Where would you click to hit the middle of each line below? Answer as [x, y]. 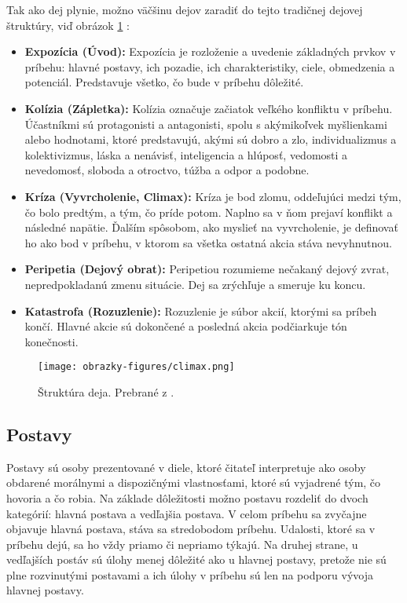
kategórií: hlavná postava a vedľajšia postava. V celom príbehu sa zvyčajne [187, 513]
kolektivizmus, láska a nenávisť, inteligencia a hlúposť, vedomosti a [186, 154]
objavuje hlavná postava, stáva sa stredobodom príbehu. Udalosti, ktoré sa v [191, 529]
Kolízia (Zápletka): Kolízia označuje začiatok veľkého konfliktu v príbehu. [209, 108]
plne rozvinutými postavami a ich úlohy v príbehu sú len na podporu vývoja [190, 574]
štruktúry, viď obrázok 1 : [68, 25]
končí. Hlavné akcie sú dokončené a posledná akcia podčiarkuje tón [186, 326]
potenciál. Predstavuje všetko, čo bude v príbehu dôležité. [164, 82]
